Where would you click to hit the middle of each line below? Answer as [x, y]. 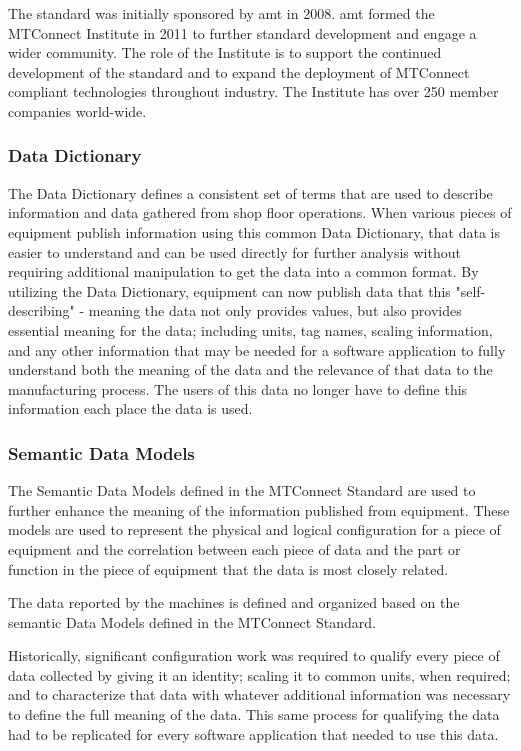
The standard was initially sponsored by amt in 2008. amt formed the [221, 13]
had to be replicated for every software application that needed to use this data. [253, 733]
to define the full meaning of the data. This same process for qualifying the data [254, 714]
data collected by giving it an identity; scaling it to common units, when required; [259, 674]
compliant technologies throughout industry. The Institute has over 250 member [253, 91]
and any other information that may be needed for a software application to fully [257, 349]
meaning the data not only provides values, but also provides [275, 310]
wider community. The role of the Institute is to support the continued [225, 52]
